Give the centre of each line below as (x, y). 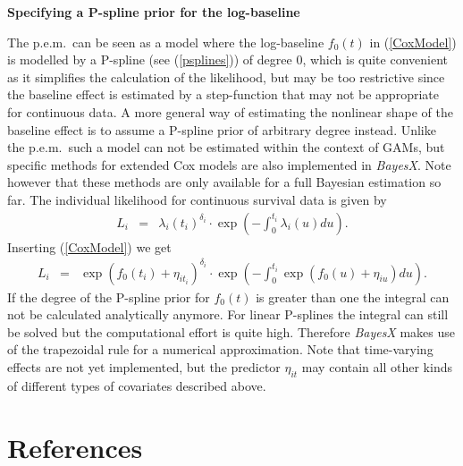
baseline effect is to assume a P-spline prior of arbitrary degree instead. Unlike (222, 129)
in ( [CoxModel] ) (413, 42)
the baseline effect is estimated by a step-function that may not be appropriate (223, 94)
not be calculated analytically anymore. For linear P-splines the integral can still (228, 314)
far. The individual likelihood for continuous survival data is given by (197, 199)
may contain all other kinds (377, 367)
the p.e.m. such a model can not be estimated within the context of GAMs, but (226, 147)
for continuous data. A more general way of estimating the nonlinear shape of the (230, 111)
